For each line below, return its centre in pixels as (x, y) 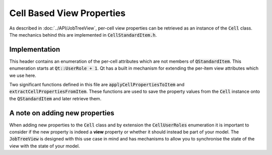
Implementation (35, 49)
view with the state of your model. (45, 146)
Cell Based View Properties (67, 13)
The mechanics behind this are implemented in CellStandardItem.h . (83, 35)
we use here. (23, 75)
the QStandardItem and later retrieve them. (55, 98)
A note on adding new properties (62, 113)
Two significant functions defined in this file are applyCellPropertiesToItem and (97, 85)
